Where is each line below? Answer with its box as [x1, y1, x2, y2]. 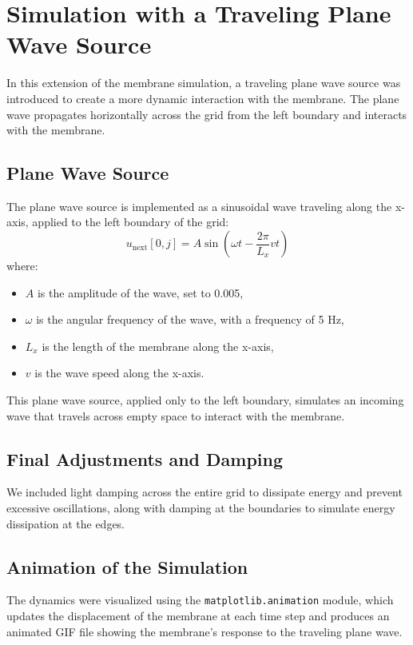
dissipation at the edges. [6, 515, 125, 532]
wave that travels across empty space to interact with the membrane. [6, 407, 345, 424]
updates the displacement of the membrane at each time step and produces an [6, 607, 390, 624]
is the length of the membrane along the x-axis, [42, 337, 274, 354]
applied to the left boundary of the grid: [32, 213, 229, 230]
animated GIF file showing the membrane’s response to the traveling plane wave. [6, 623, 403, 639]
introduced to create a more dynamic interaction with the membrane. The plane [6, 90, 399, 106]
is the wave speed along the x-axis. [34, 364, 205, 381]
